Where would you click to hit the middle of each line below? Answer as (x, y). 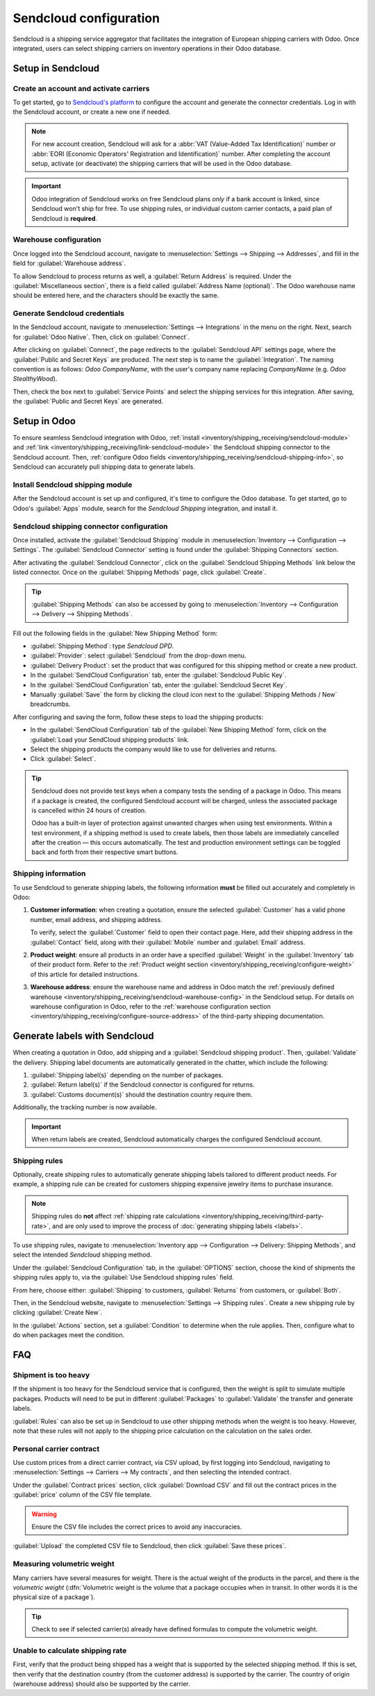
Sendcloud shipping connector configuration (90, 526)
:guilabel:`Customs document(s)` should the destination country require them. (141, 1094)
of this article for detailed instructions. (85, 974)
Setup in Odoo (44, 421)
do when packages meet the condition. (69, 1335)
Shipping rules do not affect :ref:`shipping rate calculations (116, 1216)
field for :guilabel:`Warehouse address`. (69, 263)
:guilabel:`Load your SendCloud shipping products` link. (110, 739)
